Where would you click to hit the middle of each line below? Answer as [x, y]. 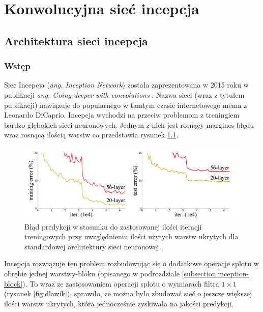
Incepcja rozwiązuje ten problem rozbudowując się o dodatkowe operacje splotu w [131, 263]
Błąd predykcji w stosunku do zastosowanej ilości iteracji [113, 226]
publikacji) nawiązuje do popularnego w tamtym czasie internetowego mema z [126, 105]
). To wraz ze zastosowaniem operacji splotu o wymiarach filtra [121, 283]
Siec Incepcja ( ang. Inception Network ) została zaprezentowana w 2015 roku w [126, 85]
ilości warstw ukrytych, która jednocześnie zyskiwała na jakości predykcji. [119, 303]
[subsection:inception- [215, 273]
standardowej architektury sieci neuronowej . [94, 246]
